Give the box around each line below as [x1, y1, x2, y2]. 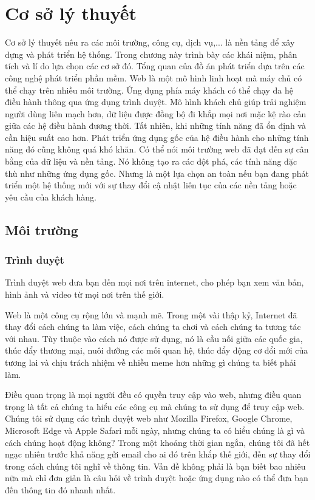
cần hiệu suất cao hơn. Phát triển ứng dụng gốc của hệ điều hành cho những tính [5, 131, 309, 143]
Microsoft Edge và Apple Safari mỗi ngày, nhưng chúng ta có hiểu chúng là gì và [5, 423, 305, 436]
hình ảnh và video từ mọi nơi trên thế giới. [5, 288, 164, 301]
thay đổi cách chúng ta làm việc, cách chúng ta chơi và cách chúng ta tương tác [5, 320, 301, 333]
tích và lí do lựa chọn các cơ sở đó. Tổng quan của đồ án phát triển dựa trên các [5, 60, 305, 72]
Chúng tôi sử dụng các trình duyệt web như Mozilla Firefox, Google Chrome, [5, 412, 293, 425]
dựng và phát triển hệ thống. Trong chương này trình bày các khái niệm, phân [5, 47, 297, 60]
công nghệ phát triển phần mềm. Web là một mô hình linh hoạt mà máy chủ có [5, 71, 302, 84]
